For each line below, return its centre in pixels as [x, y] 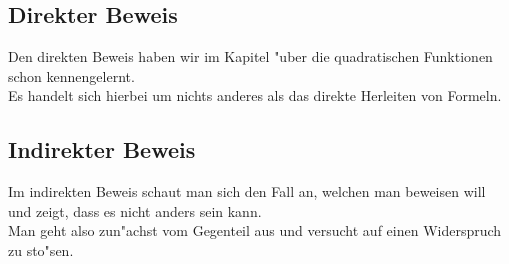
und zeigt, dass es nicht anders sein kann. [135, 210]
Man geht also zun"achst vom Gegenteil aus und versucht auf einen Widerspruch [255, 230]
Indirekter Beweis [102, 149]
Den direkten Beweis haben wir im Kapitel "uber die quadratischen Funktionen [250, 56]
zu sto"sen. [41, 249]
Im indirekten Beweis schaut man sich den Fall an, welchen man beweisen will [247, 191]
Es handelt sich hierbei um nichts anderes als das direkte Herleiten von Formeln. [255, 95]
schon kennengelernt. [71, 75]
